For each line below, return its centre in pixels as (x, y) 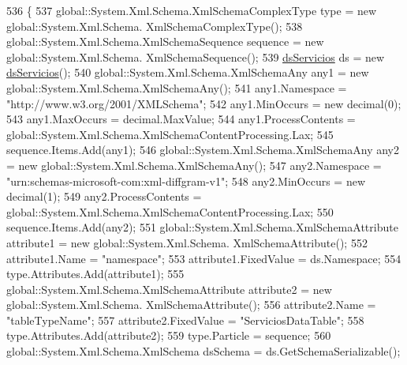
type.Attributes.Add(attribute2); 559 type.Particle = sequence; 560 (169, 335)
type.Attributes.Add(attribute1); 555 (95, 274)
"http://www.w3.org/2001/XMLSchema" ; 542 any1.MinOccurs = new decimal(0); (204, 103)
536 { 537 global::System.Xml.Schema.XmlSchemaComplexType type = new (192, 10)
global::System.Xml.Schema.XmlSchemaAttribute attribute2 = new (169, 289)
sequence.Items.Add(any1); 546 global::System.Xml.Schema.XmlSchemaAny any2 (203, 150)
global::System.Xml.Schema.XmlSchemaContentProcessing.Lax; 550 (170, 211)
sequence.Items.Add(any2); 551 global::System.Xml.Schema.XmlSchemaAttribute (202, 227)
